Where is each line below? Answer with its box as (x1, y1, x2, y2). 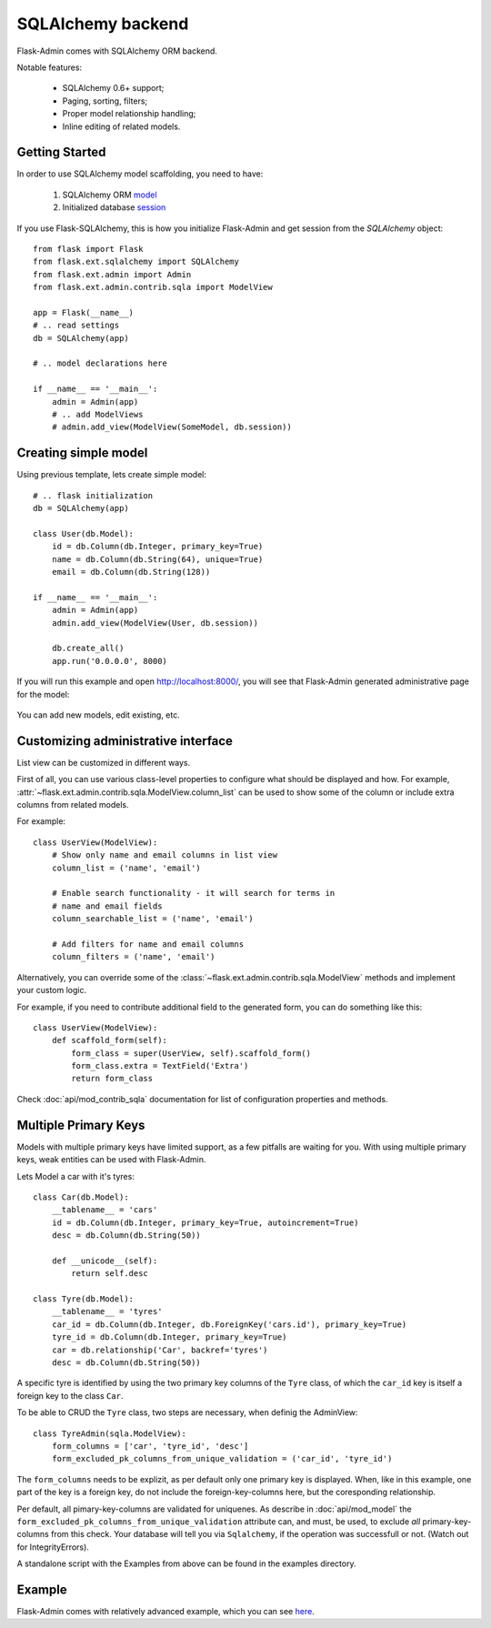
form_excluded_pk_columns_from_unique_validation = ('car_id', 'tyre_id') (51, 1453, 393, 1464)
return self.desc (71, 1269, 149, 1279)
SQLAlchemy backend (16, 14, 189, 34)
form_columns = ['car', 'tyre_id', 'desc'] (51, 1441, 249, 1451)
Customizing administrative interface (16, 733, 234, 749)
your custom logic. (16, 985, 86, 996)
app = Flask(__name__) (33, 307, 135, 317)
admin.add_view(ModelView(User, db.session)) (51, 618, 259, 628)
